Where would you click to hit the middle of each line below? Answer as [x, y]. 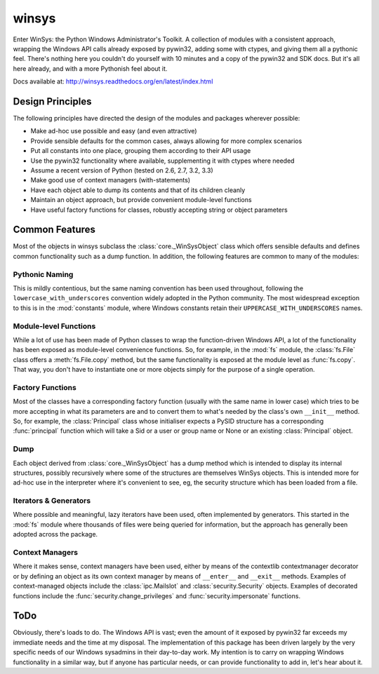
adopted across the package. [55, 534]
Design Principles [52, 101]
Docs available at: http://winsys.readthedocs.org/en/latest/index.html [113, 81]
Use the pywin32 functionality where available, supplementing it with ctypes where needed [162, 161]
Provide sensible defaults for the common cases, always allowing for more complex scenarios [166, 141]
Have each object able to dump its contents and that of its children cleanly [138, 190]
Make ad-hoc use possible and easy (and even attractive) [114, 131]
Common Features [54, 230]
